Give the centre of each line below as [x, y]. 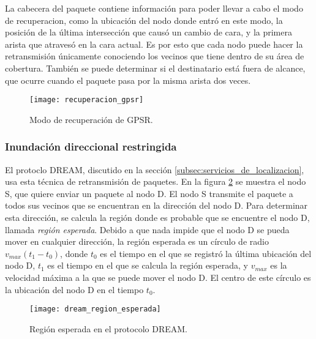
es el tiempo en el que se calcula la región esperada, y [148, 265]
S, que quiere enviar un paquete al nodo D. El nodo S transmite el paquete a [149, 193]
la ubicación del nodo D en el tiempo [74, 289]
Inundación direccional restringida [91, 147]
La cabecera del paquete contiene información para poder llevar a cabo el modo [154, 8]
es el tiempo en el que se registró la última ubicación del [206, 253]
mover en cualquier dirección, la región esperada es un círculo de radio [137, 241]
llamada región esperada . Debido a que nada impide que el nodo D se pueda [147, 229]
